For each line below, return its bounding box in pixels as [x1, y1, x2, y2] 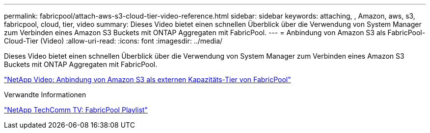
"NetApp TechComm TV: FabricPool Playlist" [4, 106, 148, 114]
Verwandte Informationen [4, 90, 86, 99]
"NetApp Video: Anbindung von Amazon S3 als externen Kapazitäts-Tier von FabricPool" [4, 75, 291, 84]
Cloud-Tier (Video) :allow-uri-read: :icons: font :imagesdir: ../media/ [4, 37, 223, 45]
